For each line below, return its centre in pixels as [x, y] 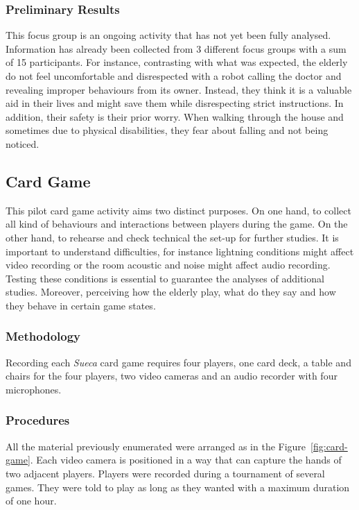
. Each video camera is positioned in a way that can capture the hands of [186, 460]
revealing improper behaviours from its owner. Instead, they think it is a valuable [179, 89]
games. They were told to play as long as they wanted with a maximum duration [178, 487]
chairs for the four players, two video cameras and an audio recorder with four [172, 376]
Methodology [43, 336]
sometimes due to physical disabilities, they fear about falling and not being [167, 130]
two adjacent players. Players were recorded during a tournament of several [165, 473]
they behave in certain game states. [81, 305]
